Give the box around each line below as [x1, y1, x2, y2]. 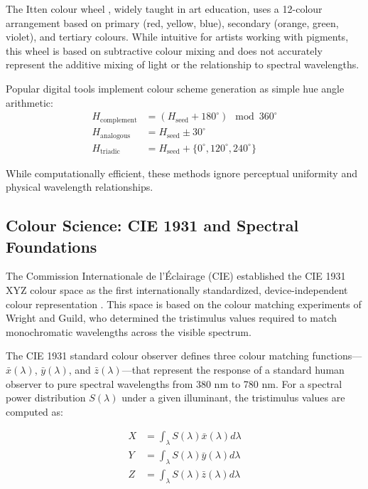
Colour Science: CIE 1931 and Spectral [6, 214, 299, 236]
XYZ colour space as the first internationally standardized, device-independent [6, 283, 348, 298]
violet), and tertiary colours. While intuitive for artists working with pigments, [6, 29, 349, 44]
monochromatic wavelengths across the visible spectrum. [6, 324, 251, 339]
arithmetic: [6, 95, 53, 110]
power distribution [6, 390, 86, 405]
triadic [100, 148, 120, 156]
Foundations [6, 235, 97, 257]
